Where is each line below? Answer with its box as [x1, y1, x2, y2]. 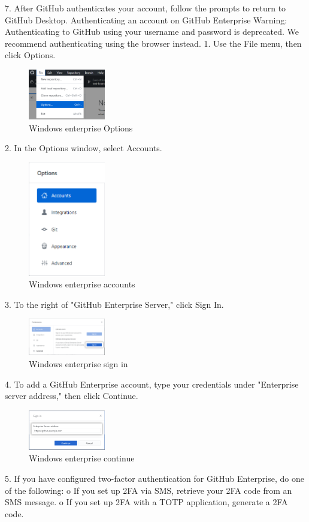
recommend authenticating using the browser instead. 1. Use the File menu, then [5, 37, 302, 49]
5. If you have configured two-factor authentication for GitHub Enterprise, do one [5, 472, 304, 484]
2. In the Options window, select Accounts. [5, 142, 162, 154]
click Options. [5, 49, 56, 61]
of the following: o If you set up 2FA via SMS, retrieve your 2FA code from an [5, 484, 292, 496]
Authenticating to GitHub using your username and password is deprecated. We [5, 25, 299, 38]
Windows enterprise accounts [29, 278, 135, 290]
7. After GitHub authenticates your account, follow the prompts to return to [5, 2, 286, 14]
